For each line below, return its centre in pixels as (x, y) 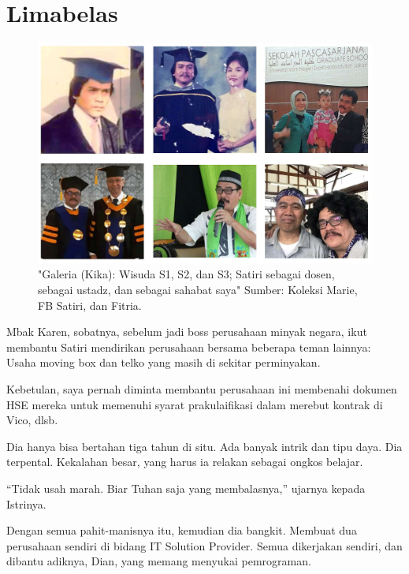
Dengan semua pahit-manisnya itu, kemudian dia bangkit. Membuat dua (182, 530)
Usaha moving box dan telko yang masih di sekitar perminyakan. (164, 362)
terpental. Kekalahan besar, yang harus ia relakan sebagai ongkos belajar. (185, 462)
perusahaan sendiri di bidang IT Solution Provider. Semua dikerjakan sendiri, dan (204, 545)
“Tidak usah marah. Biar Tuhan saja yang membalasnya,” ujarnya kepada (186, 488)
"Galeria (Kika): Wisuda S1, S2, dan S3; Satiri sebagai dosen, (186, 274)
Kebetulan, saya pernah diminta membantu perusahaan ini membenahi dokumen (202, 388)
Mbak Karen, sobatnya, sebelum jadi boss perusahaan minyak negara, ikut (187, 332)
